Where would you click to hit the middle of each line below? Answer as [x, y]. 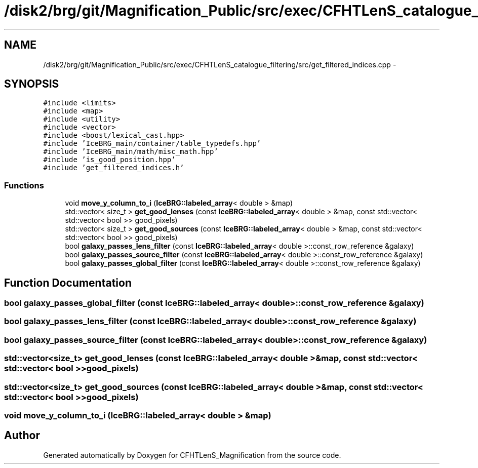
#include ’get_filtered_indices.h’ [114, 168]
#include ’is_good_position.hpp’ [109, 160]
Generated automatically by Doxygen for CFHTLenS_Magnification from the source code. [192, 455]
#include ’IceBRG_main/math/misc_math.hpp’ [131, 152]
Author [22, 436]
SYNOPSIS [32, 84]
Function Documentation [68, 283]
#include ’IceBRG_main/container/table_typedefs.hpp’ [152, 144]
